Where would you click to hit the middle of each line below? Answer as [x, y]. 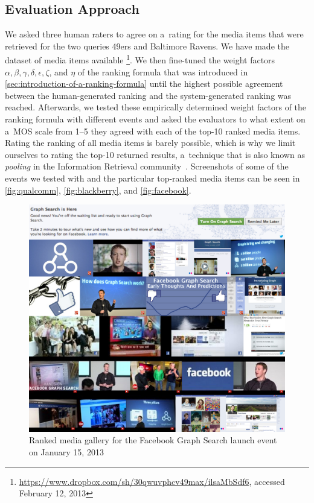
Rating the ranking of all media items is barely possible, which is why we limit [150, 143]
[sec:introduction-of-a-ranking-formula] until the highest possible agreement [144, 84]
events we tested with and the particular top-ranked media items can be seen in [152, 178]
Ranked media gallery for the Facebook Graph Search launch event [153, 440]
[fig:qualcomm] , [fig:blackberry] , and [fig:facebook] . [98, 190]
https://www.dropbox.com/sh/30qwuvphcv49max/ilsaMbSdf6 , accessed [152, 481]
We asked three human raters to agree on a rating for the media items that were [154, 34]
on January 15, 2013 [66, 452]
